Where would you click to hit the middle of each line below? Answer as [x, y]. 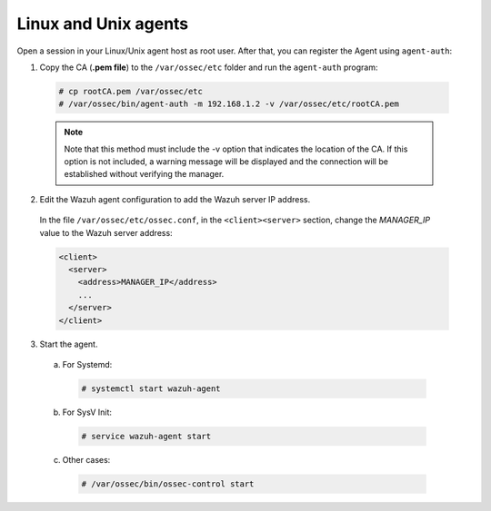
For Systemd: [87, 364]
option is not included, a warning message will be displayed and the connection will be [226, 162]
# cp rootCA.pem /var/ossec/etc [131, 91]
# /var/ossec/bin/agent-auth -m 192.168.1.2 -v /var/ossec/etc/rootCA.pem [229, 104]
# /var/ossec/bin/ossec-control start [168, 484]
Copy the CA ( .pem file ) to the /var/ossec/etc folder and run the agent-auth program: [209, 67]
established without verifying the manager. [144, 174]
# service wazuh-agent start [146, 436]
